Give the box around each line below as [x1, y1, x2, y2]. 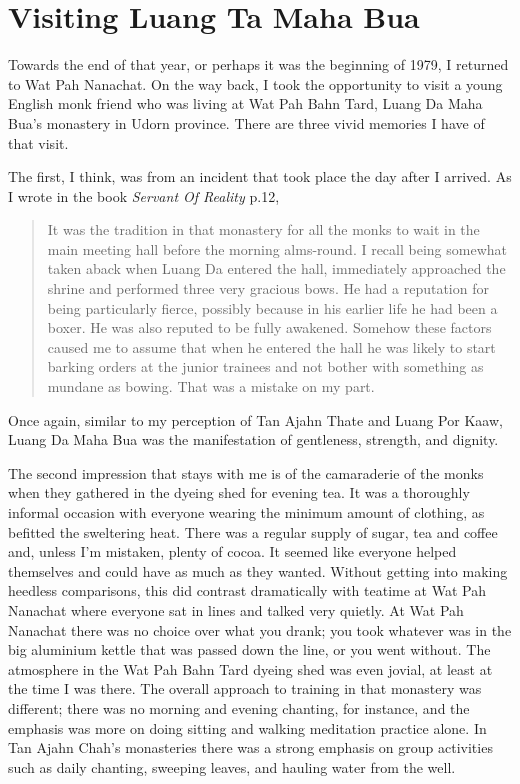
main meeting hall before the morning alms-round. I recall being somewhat [47, 238, 507, 259]
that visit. [8, 132, 69, 153]
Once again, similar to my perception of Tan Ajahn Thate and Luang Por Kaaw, [8, 409, 503, 430]
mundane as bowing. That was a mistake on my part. [47, 376, 375, 397]
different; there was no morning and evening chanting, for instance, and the [8, 697, 470, 718]
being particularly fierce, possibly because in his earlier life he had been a [47, 297, 498, 318]
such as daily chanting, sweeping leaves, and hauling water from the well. [8, 756, 456, 777]
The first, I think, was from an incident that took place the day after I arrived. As [8, 166, 512, 187]
